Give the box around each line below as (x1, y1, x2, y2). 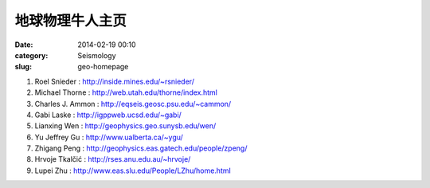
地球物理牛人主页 (14, 12, 127, 29)
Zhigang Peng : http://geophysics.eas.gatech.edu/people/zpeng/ (34, 143, 248, 153)
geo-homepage (77, 62, 129, 72)
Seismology (77, 50, 116, 60)
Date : (14, 40, 33, 49)
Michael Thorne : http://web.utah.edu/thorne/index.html (34, 88, 218, 97)
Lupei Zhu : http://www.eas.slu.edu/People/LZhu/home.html (34, 166, 231, 175)
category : (14, 50, 49, 60)
